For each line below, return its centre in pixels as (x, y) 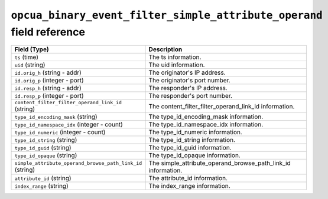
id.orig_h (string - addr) (48, 72)
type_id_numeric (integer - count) (60, 132)
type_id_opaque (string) (46, 155)
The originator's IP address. (187, 72)
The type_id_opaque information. (194, 155)
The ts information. (175, 57)
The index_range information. (189, 186)
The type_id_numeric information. (195, 132)
